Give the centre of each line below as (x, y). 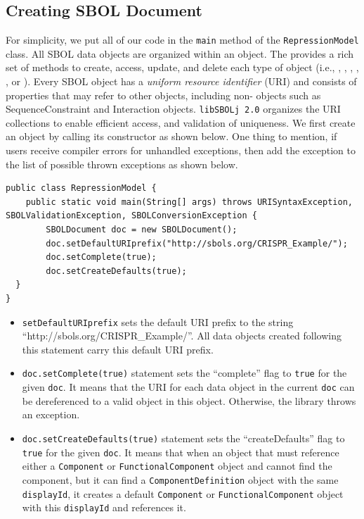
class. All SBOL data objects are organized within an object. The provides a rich (180, 53)
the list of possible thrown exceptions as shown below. (122, 164)
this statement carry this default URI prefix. (118, 349)
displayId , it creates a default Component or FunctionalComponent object (183, 493)
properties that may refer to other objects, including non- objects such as (163, 95)
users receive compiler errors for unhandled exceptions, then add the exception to (181, 150)
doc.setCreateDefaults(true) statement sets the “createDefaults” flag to (183, 438)
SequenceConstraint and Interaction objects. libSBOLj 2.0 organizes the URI (173, 109)
